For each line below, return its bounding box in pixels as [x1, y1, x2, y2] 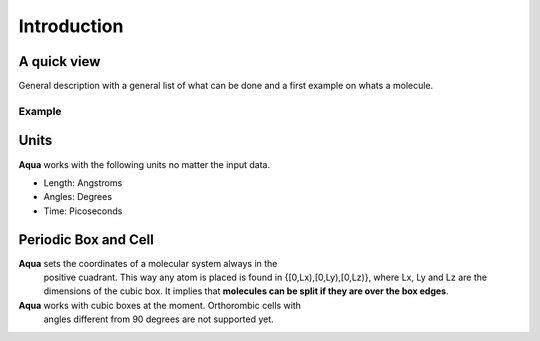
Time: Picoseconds [43, 205, 123, 217]
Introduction [18, 15, 124, 37]
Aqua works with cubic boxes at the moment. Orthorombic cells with [18, 299, 302, 311]
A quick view [18, 53, 101, 70]
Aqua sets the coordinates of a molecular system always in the [18, 257, 278, 269]
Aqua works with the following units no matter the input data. [18, 158, 270, 170]
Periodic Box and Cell [18, 231, 154, 248]
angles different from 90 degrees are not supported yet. [43, 313, 274, 325]
